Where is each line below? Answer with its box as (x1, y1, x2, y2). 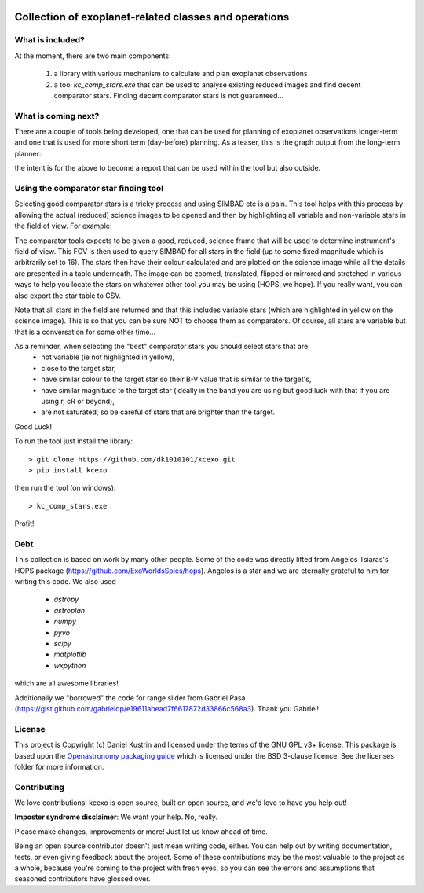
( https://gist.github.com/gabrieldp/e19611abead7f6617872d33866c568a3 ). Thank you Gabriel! (14, 704, 320, 713)
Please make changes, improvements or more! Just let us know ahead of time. (14, 826, 269, 836)
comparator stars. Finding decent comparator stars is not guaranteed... (53, 90, 284, 100)
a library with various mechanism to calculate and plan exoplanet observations (53, 69, 308, 79)
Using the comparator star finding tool (14, 183, 164, 194)
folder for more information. (14, 762, 104, 771)
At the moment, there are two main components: (14, 51, 172, 61)
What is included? (14, 35, 86, 46)
